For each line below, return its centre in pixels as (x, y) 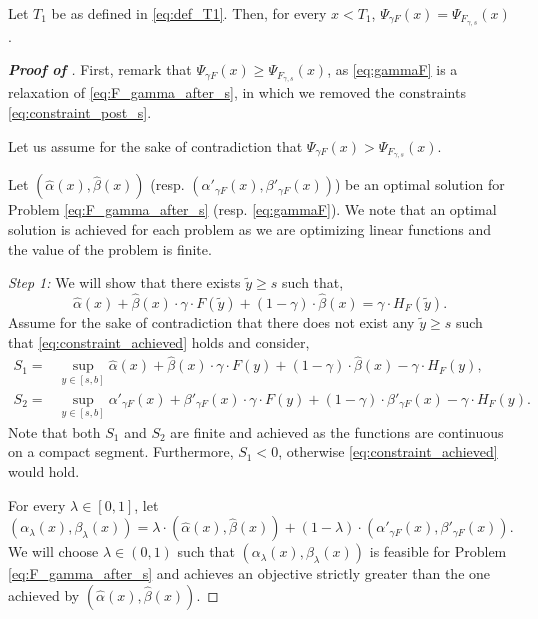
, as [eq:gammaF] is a (392, 69)
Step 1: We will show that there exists (124, 282)
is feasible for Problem (438, 551)
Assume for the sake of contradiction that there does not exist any (211, 321)
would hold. (44, 471)
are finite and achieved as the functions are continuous (337, 431)
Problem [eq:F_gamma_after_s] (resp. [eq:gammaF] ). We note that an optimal (252, 209)
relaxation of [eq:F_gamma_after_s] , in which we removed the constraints (237, 92)
